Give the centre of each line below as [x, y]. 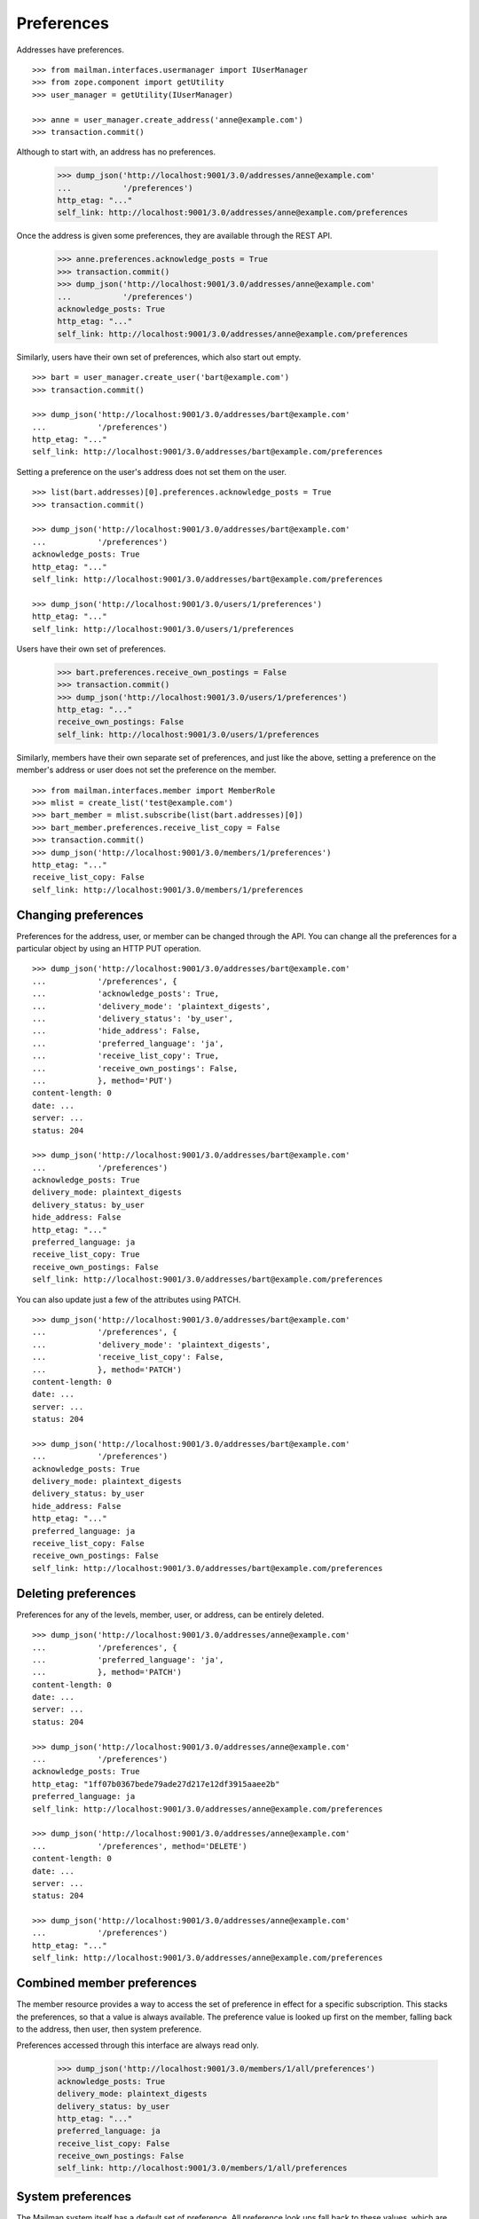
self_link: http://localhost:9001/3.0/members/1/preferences [168, 889]
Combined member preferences [106, 1983]
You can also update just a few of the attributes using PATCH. [129, 1299]
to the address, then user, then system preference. [109, 2029]
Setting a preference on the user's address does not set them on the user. [152, 471]
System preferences [74, 2196]
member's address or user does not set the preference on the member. [146, 770]
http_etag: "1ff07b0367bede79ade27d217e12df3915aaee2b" [156, 1784]
